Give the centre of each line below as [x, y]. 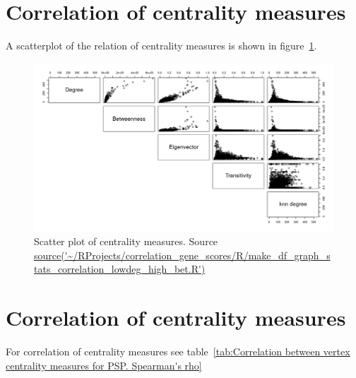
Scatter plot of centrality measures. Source [126, 241]
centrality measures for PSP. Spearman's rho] [104, 365]
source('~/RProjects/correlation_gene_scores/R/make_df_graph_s [182, 255]
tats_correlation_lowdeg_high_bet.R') [120, 269]
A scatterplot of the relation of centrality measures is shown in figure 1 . [161, 46]
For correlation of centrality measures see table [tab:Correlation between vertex [178, 352]
